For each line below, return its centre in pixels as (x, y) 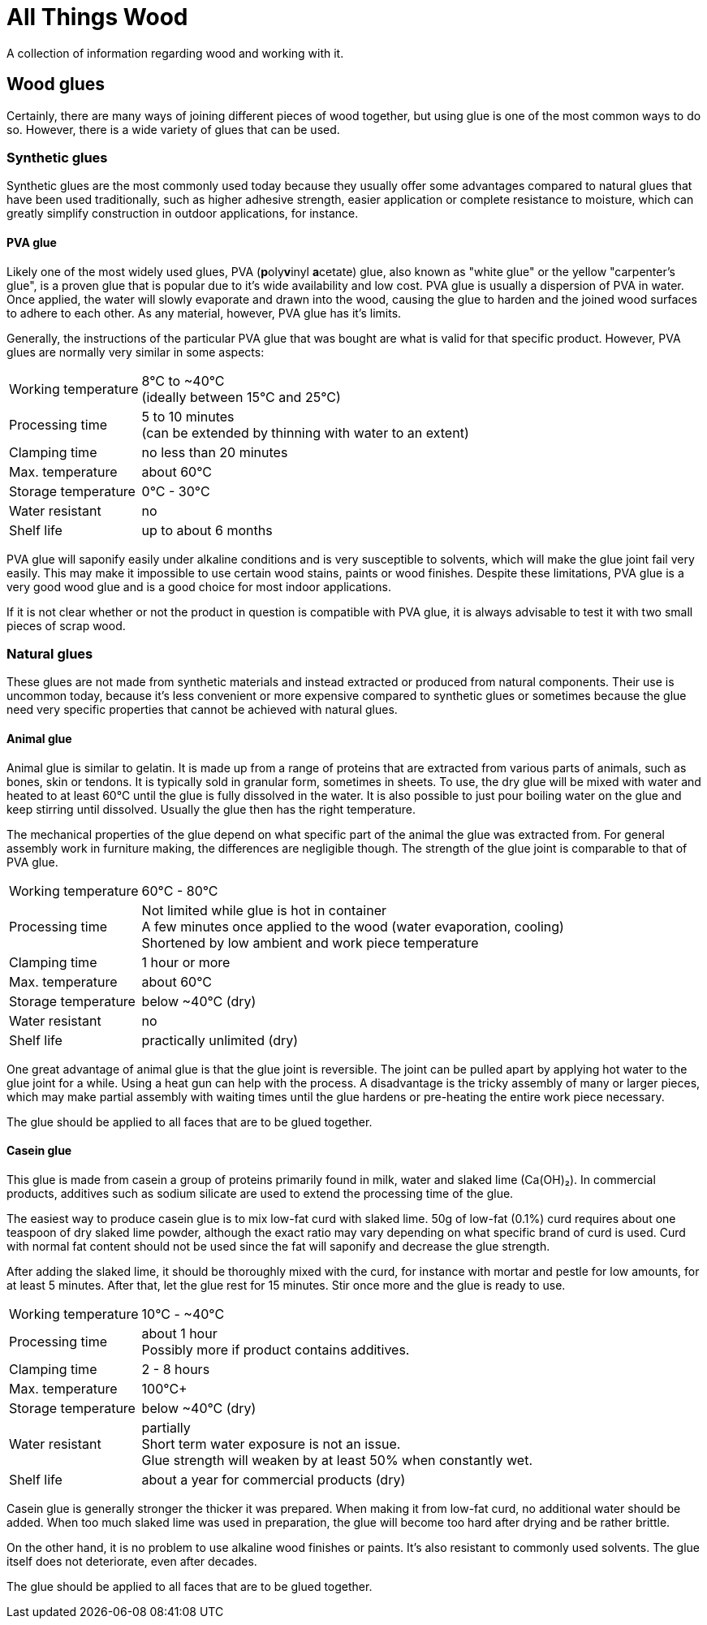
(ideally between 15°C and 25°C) (241, 397)
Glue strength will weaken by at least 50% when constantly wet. (337, 1460)
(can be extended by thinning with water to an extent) (305, 432)
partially (166, 1427)
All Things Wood (97, 17)
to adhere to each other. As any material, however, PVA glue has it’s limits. (204, 313)
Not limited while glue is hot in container (264, 910)
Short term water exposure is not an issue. (271, 1443)
